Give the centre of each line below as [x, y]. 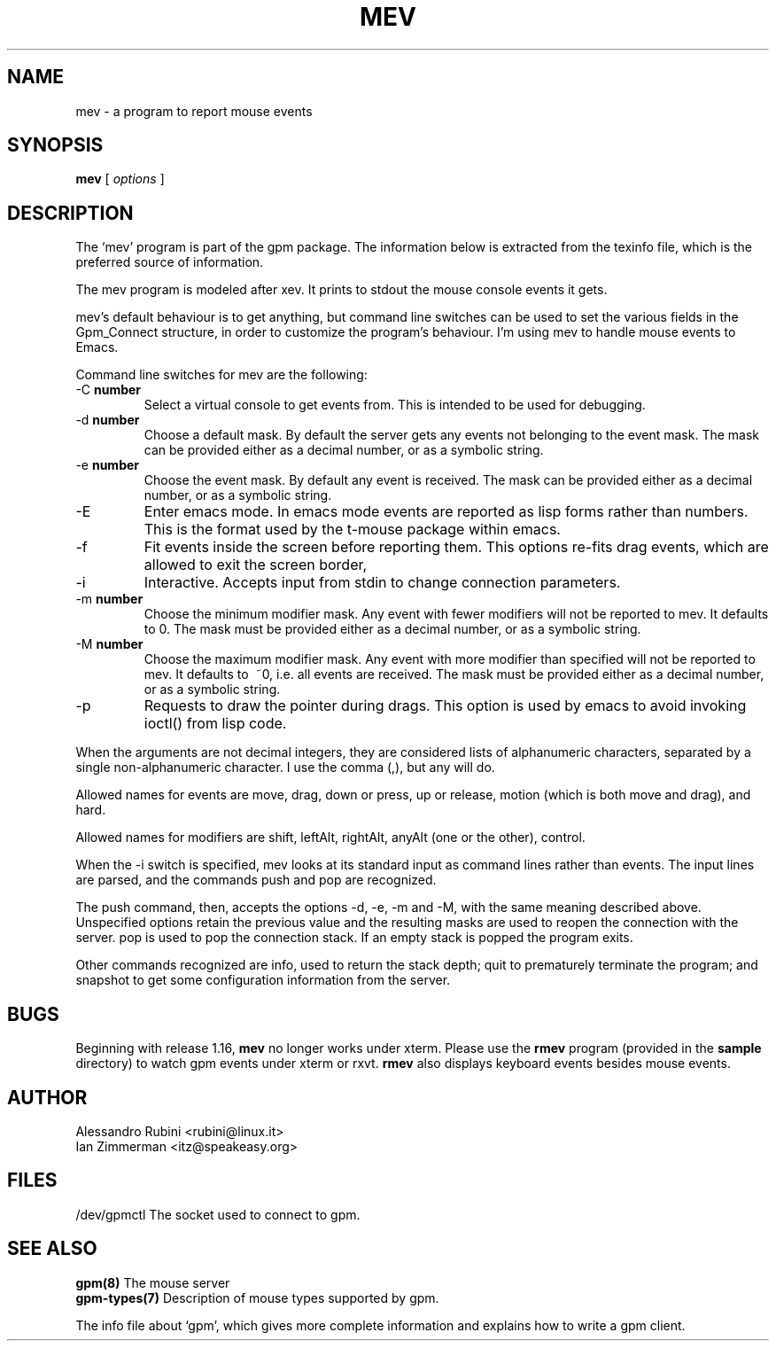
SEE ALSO [52, 1249]
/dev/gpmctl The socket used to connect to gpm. [218, 1214]
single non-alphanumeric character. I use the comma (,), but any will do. [285, 768]
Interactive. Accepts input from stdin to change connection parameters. [382, 583]
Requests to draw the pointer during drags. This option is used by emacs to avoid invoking [445, 706]
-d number [108, 420]
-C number [109, 390]
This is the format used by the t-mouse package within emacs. [352, 530]
